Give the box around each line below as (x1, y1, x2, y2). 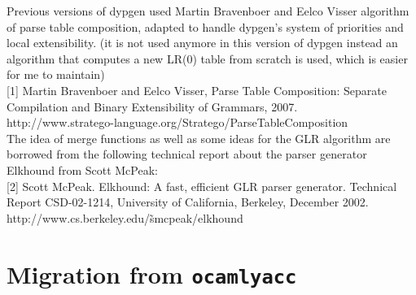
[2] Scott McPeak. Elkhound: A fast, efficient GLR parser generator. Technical (7, 177, 397, 194)
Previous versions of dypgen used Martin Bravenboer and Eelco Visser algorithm (7, 2, 409, 19)
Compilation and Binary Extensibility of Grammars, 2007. (7, 98, 298, 115)
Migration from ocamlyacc (7, 257, 297, 290)
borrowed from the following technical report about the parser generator (7, 145, 367, 163)
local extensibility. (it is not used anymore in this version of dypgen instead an (7, 34, 398, 51)
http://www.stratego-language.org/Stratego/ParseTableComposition (7, 114, 348, 131)
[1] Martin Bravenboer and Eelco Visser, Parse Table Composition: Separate (7, 81, 388, 98)
